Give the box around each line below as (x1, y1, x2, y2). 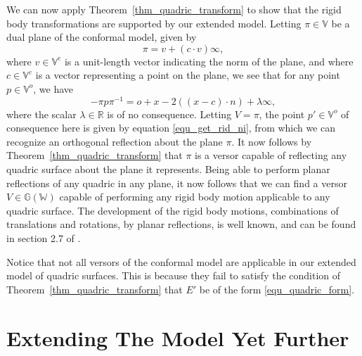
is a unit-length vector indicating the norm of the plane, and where (64, 53, 354, 68)
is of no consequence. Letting (107, 106, 232, 121)
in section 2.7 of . (6, 230, 81, 245)
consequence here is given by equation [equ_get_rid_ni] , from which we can (6, 120, 336, 135)
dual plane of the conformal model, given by (6, 30, 197, 44)
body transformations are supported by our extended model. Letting (6, 15, 302, 30)
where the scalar (6, 106, 77, 121)
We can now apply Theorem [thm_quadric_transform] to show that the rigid (6, 2, 342, 16)
